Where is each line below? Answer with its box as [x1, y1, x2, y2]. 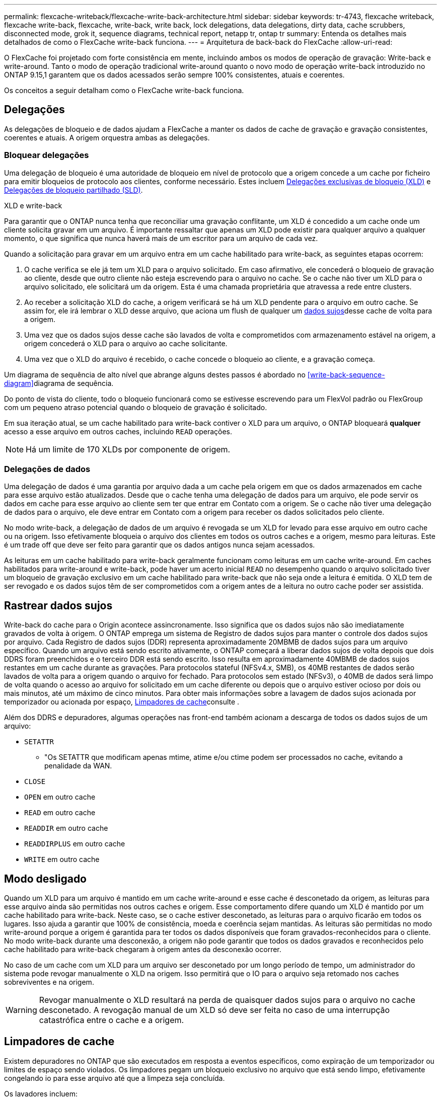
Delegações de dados [4, 463, 91, 474]
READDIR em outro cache [24, 824, 108, 833]
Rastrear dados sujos [4, 599, 113, 612]
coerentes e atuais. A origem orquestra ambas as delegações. [4, 133, 210, 142]
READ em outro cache [24, 808, 96, 817]
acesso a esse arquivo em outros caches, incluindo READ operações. [4, 427, 233, 436]
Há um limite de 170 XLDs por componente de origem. [26, 444, 231, 454]
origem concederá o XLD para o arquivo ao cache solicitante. [24, 339, 228, 348]
